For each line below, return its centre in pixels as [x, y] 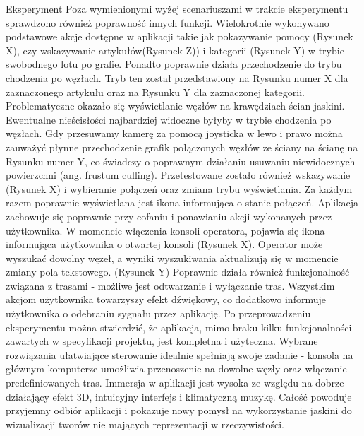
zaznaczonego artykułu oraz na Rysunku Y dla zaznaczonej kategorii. [155, 92]
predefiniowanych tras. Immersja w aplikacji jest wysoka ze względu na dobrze [175, 383]
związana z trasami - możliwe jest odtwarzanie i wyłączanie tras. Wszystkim [170, 285]
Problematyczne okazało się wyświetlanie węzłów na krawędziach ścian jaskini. [175, 106]
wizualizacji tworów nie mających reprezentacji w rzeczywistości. [145, 424]
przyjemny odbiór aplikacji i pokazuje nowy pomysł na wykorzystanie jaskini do [179, 410]
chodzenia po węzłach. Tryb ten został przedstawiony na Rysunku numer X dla [177, 77]
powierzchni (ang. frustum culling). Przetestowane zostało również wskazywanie [178, 175]
